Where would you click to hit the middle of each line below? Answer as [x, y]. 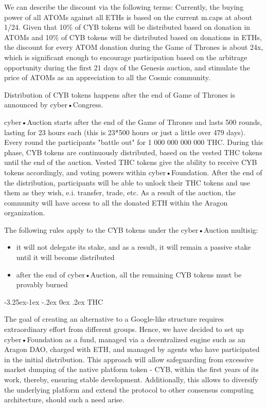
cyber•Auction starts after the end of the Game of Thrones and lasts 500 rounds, [133, 122]
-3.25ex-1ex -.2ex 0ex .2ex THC [54, 301]
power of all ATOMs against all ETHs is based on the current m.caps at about [128, 17]
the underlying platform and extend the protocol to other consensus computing [129, 389]
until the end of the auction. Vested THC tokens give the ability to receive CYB [131, 162]
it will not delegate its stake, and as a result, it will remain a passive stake [133, 247]
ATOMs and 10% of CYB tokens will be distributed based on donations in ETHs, [133, 37]
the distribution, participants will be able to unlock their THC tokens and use [127, 182]
